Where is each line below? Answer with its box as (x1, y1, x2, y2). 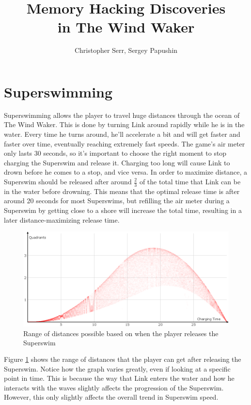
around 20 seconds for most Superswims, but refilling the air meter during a (4, 195, 230, 206)
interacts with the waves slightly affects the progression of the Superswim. (4, 382, 224, 392)
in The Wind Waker (57, 17, 195, 37)
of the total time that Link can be (139, 177, 241, 186)
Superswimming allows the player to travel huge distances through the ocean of (4, 110, 240, 120)
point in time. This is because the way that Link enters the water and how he (4, 373, 235, 383)
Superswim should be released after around (4, 177, 132, 186)
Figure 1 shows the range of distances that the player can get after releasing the (4, 354, 241, 364)
